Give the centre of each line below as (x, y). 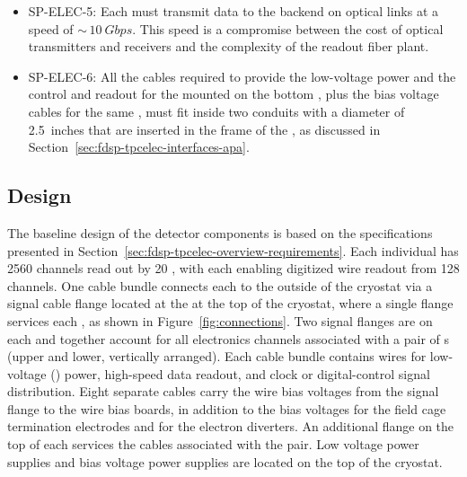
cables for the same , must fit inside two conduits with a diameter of (216, 111)
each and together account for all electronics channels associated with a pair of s (229, 338)
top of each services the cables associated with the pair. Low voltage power (213, 444)
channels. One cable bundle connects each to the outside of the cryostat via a (220, 285)
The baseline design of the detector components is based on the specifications (220, 232)
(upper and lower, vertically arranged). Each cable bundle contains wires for (217, 356)
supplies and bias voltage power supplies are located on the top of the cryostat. (225, 461)
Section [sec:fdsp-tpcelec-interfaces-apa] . (139, 147)
